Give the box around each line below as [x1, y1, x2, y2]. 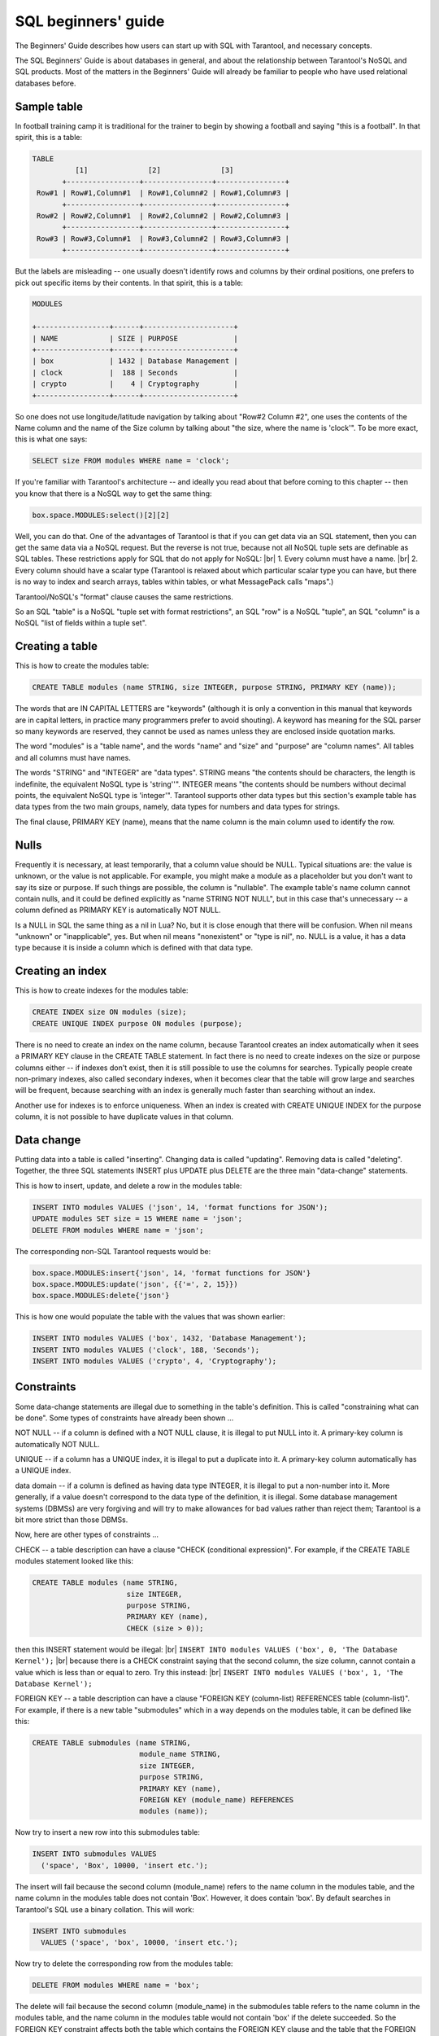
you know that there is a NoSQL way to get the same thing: [15, 489, 212, 498]
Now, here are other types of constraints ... [15, 1529, 159, 1539]
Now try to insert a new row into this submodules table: [15, 1828, 201, 1837]
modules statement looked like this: [15, 1556, 134, 1566]
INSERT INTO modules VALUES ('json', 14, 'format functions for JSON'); [32, 1202, 328, 1212]
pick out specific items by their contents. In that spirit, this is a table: [15, 278, 244, 287]
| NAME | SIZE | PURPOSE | [32, 334, 239, 343]
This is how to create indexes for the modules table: [15, 985, 189, 995]
